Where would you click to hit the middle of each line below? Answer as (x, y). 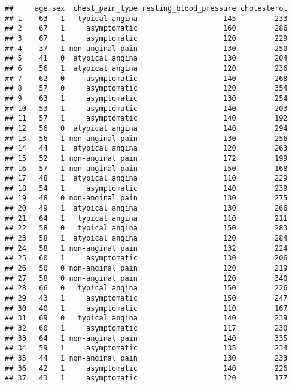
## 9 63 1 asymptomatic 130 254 (146, 98)
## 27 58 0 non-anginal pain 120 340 (146, 278)
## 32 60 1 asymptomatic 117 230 (146, 328)
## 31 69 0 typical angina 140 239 (146, 318)
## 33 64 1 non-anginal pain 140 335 (146, 338)
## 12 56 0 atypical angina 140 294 (146, 128)
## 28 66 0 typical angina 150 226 (146, 288)
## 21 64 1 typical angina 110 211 (146, 218)
